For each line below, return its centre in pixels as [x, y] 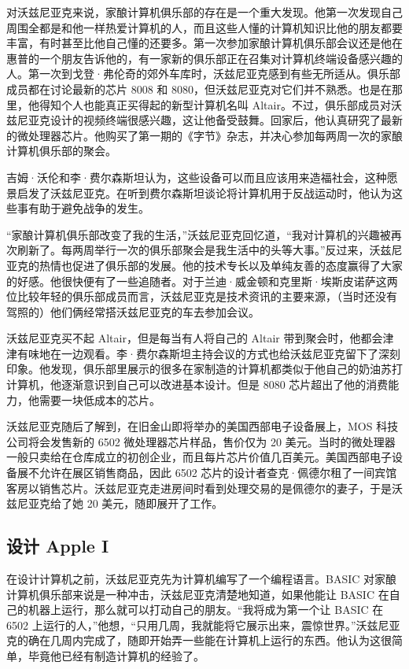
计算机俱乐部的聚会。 [61, 151]
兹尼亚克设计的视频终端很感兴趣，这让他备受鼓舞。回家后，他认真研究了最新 [204, 120]
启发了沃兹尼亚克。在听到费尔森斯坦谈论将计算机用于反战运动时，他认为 [204, 192]
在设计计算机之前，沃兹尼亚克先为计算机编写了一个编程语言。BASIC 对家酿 [202, 579]
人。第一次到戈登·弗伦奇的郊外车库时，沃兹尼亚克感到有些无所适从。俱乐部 [203, 74]
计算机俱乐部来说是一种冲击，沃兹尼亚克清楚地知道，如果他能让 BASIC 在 [198, 594]
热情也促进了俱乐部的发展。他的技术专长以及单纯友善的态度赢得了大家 [221, 265]
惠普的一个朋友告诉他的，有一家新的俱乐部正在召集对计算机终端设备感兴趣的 [204, 58]
